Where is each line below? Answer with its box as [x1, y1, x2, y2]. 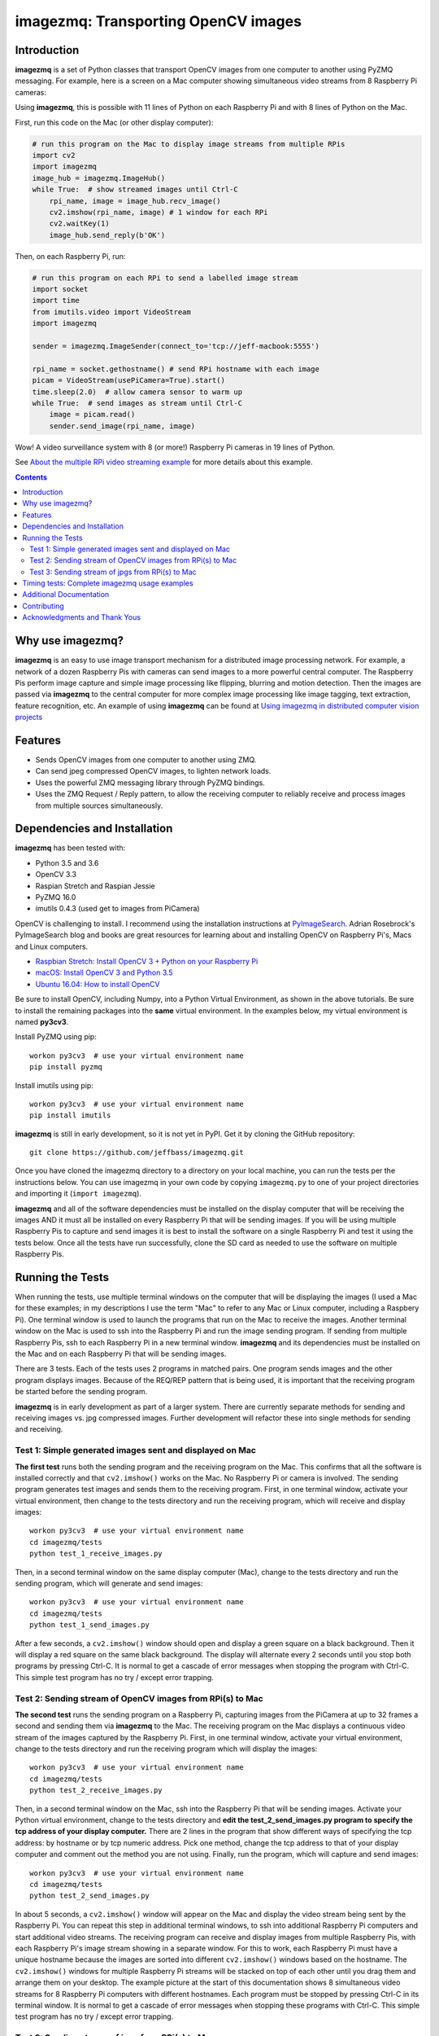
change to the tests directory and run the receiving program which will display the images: [15, 1744, 318, 1754]
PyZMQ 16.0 [35, 893, 76, 902]
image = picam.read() [49, 410, 136, 419]
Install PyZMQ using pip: [15, 1032, 97, 1042]
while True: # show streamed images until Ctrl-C [32, 185, 239, 195]
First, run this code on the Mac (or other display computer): [15, 117, 214, 127]
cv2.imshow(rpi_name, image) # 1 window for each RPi [49, 208, 268, 217]
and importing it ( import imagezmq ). [15, 1189, 142, 1199]
